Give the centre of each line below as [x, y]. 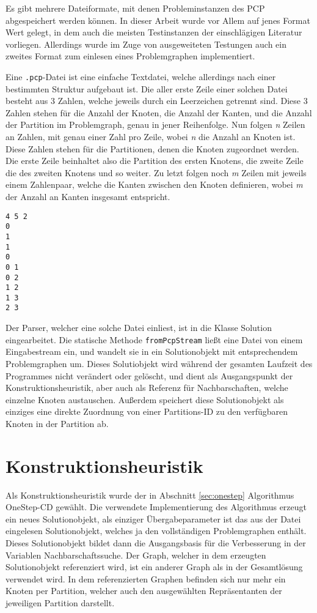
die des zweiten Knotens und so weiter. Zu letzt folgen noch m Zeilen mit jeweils [156, 172]
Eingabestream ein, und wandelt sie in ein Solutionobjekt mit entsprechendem [152, 351]
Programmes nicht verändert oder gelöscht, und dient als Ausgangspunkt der [149, 375]
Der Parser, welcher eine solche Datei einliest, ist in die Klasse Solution [139, 328]
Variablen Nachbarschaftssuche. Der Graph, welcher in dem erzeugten [136, 555]
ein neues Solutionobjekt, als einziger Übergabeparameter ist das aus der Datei [153, 518]
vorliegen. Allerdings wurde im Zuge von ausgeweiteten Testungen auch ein [146, 44]
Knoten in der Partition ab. [57, 423]
